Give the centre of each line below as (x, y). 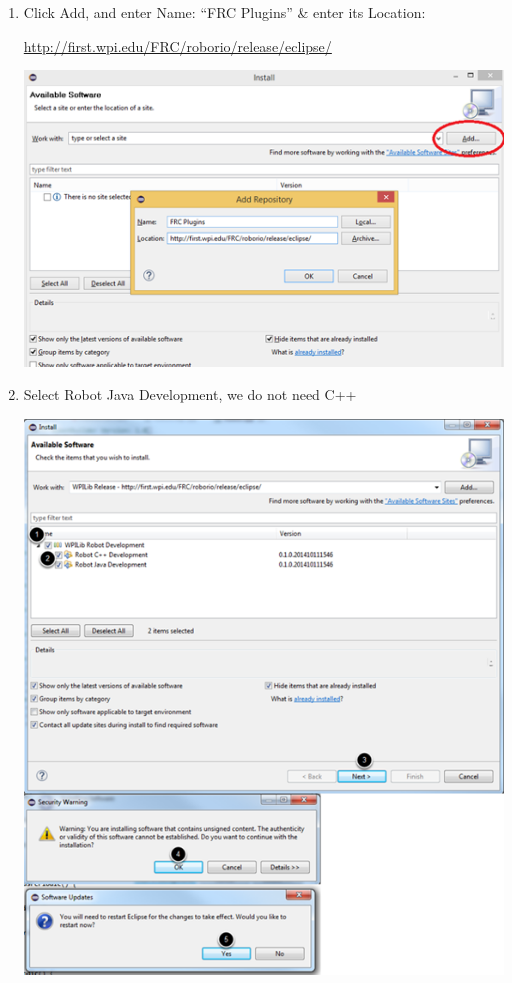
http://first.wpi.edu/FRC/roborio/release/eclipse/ (177, 45)
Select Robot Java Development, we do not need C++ (190, 394)
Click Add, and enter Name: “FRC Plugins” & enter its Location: (224, 12)
